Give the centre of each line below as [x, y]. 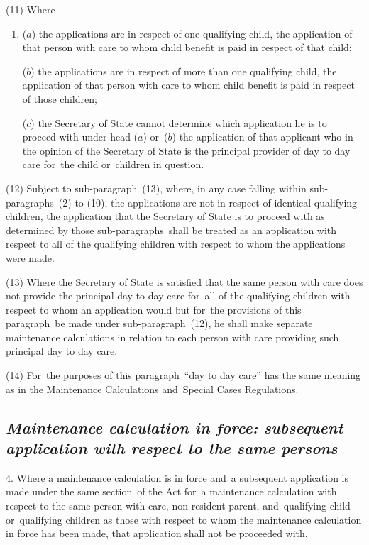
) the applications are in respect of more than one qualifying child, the [184, 71]
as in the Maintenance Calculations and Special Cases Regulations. [152, 389]
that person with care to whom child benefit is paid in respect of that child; [187, 47]
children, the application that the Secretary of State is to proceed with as [165, 216]
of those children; [60, 98]
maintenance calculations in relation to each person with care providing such [172, 337]
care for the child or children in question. [113, 164]
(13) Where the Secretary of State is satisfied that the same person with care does [184, 281]
